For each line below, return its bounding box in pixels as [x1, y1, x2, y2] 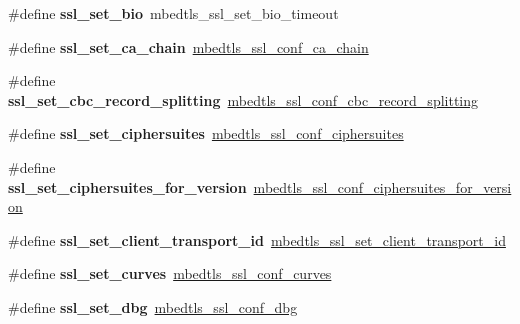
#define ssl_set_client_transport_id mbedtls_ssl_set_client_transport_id [8, 229, 506, 250]
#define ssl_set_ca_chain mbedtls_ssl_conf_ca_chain [8, 36, 369, 57]
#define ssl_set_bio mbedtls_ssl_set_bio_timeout [8, 3, 339, 23]
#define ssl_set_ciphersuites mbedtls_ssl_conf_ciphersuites [8, 123, 404, 144]
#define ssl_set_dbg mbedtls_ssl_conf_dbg [8, 296, 298, 317]
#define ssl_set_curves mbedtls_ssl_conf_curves [8, 263, 332, 284]
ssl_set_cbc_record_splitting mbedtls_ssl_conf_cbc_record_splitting [8, 89, 479, 110]
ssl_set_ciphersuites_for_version [8, 176, 247, 197]
